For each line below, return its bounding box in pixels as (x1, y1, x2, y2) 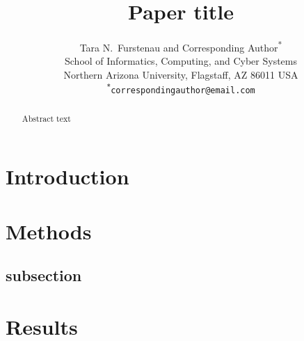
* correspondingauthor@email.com (106, 82, 255, 95)
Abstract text (22, 112, 71, 124)
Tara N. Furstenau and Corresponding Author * (79, 38, 282, 54)
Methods (6, 216, 92, 245)
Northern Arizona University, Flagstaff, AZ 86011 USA (63, 67, 298, 81)
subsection (6, 264, 82, 286)
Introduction (6, 162, 129, 191)
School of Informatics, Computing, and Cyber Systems (65, 54, 297, 68)
